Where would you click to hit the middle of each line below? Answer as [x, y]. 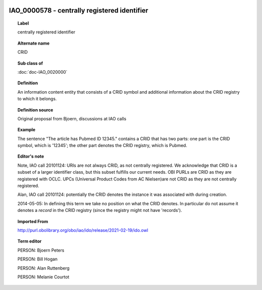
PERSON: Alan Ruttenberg [44, 268]
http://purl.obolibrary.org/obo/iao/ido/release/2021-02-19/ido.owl [83, 230]
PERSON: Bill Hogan [38, 259]
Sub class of [30, 63]
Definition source [35, 110]
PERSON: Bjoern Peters [41, 250]
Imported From [33, 221]
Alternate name [34, 43]
